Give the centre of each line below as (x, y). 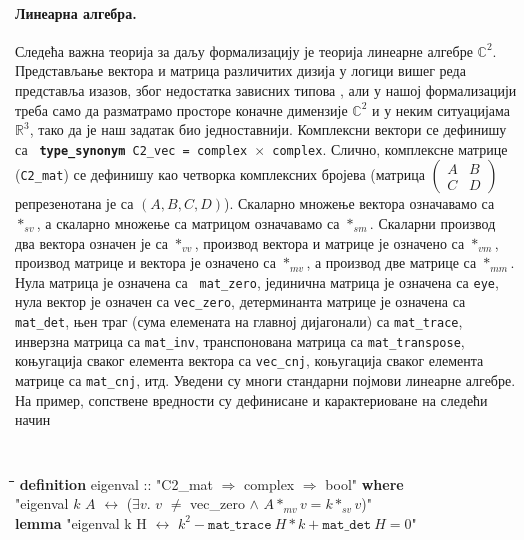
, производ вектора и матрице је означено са (329, 242)
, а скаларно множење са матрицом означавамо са (188, 223)
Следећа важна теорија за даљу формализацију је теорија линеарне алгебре (244, 50)
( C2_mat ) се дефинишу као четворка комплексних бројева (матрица (220, 174)
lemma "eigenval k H (81, 522)
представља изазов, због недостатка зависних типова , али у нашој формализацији (266, 89)
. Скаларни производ (432, 223)
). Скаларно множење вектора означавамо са (359, 203)
